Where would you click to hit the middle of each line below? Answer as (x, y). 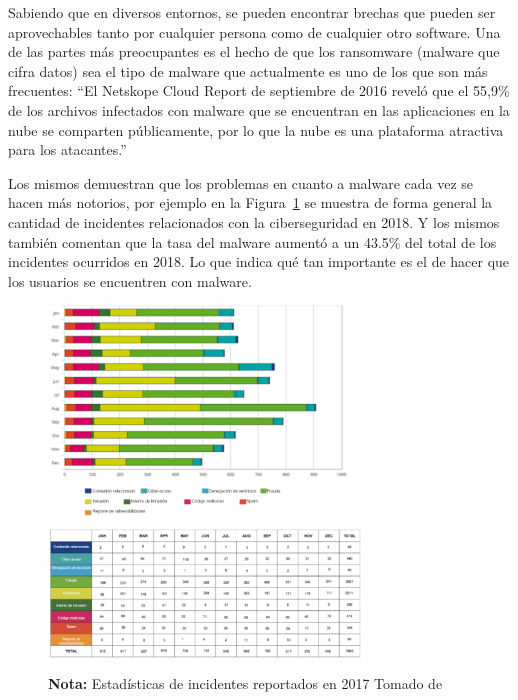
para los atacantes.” (67, 149)
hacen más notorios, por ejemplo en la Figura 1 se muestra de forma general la (250, 202)
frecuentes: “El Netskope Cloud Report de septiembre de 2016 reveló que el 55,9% (259, 90)
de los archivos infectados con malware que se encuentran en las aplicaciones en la (259, 109)
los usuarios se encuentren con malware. (130, 280)
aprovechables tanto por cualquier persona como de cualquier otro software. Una (254, 31)
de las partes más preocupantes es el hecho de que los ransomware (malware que (254, 51)
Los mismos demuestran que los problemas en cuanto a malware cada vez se (241, 182)
